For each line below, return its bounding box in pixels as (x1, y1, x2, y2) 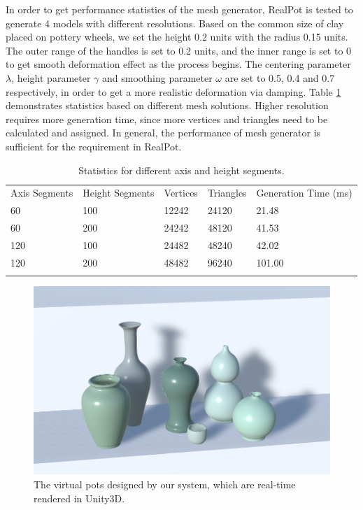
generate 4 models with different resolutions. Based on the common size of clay (6, 15, 344, 30)
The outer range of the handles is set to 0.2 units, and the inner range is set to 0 (6, 43, 352, 57)
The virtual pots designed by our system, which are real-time (34, 477, 296, 492)
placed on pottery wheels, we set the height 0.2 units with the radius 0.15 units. (6, 29, 348, 44)
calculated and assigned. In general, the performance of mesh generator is (6, 125, 321, 140)
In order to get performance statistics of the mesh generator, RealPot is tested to (6, 2, 353, 16)
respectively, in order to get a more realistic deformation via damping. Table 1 (6, 84, 341, 99)
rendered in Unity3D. (34, 490, 125, 505)
